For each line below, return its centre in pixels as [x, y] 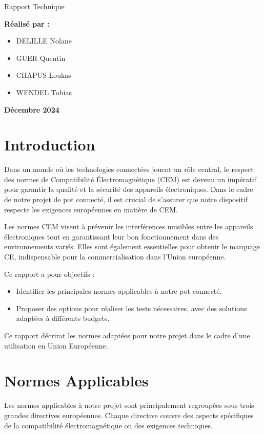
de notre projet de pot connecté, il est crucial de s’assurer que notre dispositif [126, 199]
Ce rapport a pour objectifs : [49, 274]
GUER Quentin [41, 58]
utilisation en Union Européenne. [56, 345]
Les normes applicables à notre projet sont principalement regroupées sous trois [129, 405]
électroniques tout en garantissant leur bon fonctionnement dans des [111, 236]
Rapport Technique [34, 6]
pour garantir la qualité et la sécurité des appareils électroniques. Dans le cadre [129, 189]
